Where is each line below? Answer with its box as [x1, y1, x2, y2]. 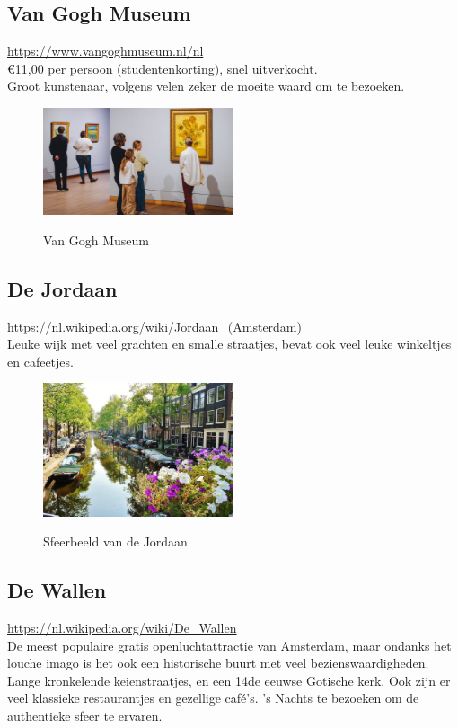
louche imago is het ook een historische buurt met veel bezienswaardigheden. [7, 653, 429, 672]
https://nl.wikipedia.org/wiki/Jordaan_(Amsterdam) [7, 316, 302, 335]
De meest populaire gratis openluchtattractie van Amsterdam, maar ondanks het [7, 635, 452, 654]
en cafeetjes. [7, 351, 74, 370]
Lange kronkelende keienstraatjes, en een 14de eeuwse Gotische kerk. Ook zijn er [7, 670, 451, 689]
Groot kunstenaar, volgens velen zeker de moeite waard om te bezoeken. [7, 76, 405, 95]
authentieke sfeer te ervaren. [7, 706, 163, 724]
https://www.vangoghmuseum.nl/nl [7, 41, 204, 60]
